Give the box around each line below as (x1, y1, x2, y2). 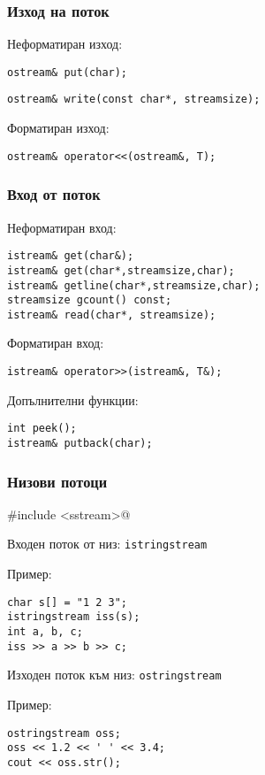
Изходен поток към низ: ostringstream (7, 665, 222, 684)
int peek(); (7, 422, 77, 435)
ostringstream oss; (7, 726, 121, 740)
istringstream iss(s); (7, 610, 140, 624)
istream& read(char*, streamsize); (7, 308, 216, 321)
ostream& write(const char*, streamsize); (7, 93, 261, 106)
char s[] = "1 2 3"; (7, 595, 128, 609)
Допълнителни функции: (7, 390, 139, 409)
